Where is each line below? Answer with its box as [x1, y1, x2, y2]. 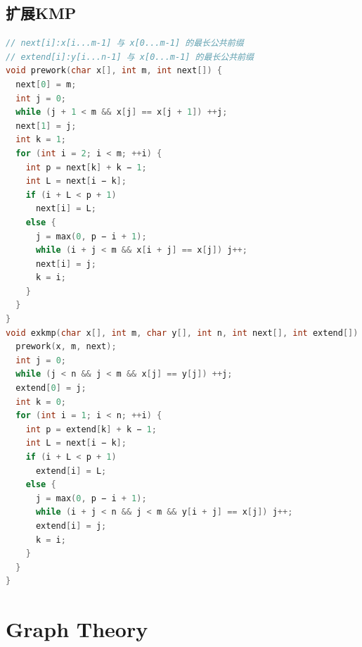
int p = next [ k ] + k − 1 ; [25, 162, 147, 172]
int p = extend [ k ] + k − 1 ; [25, 424, 157, 434]
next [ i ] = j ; [35, 258, 96, 269]
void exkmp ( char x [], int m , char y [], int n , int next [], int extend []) [6, 327, 358, 338]
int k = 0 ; [15, 396, 66, 407]
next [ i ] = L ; [35, 203, 96, 214]
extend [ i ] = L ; [35, 465, 107, 476]
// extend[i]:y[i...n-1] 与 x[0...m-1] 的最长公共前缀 [6, 51, 254, 62]
